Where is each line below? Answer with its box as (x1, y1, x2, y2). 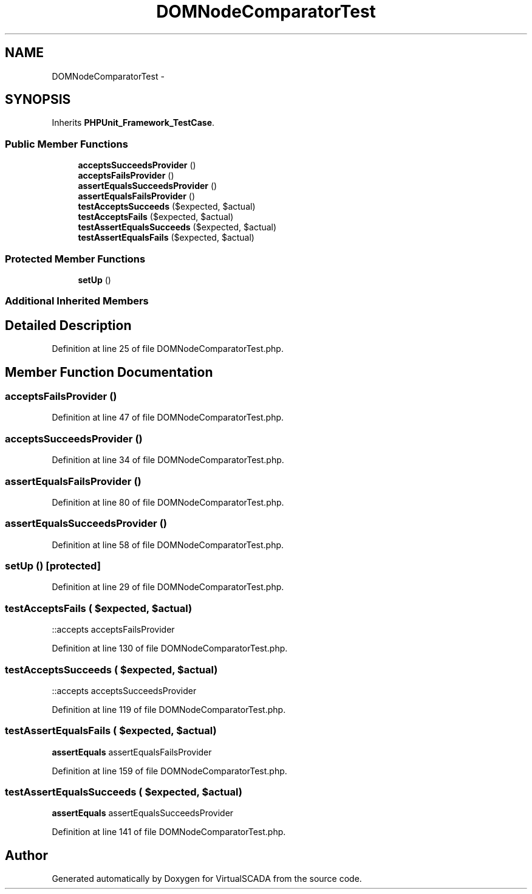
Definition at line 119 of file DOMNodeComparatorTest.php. (52, 704, 286, 715)
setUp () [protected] (5, 560, 101, 572)
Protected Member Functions (5, 252, 146, 265)
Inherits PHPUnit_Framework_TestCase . (52, 117, 215, 128)
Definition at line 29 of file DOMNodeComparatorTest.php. (52, 582, 284, 593)
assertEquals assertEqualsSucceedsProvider (52, 808, 234, 819)
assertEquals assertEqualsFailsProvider (52, 746, 212, 757)
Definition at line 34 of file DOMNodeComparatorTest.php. (52, 455, 284, 466)
